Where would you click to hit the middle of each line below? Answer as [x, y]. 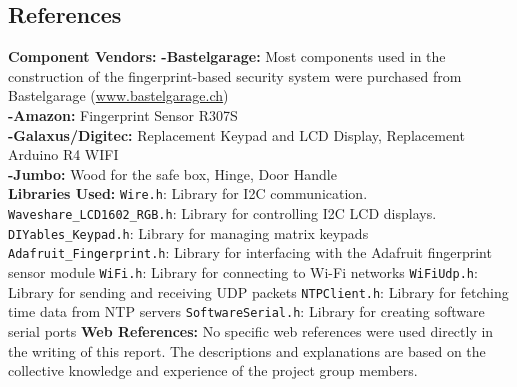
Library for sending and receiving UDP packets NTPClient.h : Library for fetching [258, 291]
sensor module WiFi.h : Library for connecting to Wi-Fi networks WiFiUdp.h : [243, 271]
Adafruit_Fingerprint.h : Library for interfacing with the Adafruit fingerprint [250, 252]
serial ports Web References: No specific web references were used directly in [251, 330]
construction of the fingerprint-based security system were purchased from [235, 75]
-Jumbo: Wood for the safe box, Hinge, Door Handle [172, 173]
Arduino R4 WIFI [63, 154]
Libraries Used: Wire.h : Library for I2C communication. [188, 193]
